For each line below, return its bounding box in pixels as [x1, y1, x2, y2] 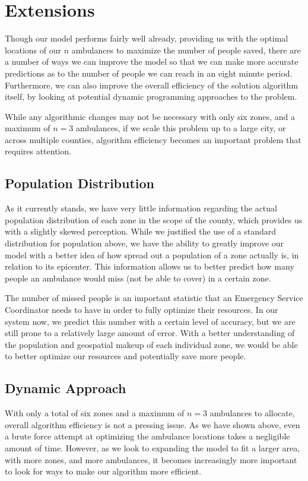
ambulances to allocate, [209, 407, 295, 419]
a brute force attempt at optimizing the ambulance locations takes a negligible [5, 430, 290, 442]
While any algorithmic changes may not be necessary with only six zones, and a [5, 110, 295, 122]
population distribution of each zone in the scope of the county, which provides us [5, 213, 303, 226]
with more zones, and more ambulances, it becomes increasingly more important [5, 453, 297, 466]
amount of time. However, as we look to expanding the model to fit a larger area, [5, 441, 300, 454]
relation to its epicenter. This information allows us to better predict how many [5, 260, 294, 273]
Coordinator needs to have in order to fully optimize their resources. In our [5, 303, 278, 316]
